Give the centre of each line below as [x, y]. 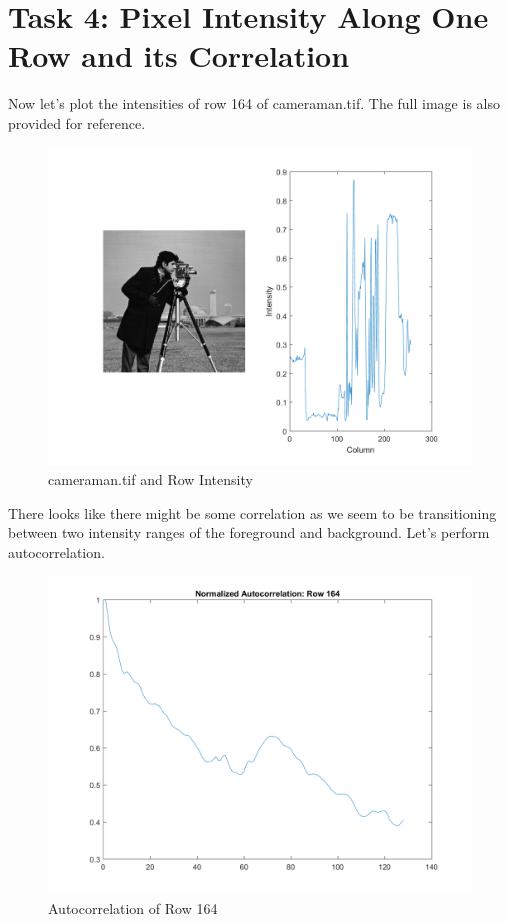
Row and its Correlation [179, 55]
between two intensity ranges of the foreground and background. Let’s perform [249, 532]
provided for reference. [77, 122]
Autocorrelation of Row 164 [133, 908]
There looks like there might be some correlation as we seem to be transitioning [252, 512]
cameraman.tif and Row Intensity [150, 479]
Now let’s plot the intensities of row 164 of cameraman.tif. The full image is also [254, 103]
